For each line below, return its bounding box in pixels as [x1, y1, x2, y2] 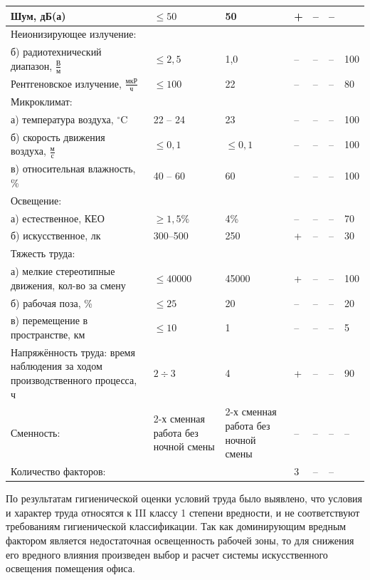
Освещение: [11, 192, 62, 207]
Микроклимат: [11, 93, 73, 108]
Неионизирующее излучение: [11, 26, 137, 41]
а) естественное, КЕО [11, 210, 105, 225]
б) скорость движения [11, 129, 105, 144]
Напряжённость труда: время [11, 344, 135, 359]
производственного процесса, [11, 373, 137, 388]
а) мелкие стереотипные [11, 264, 115, 279]
